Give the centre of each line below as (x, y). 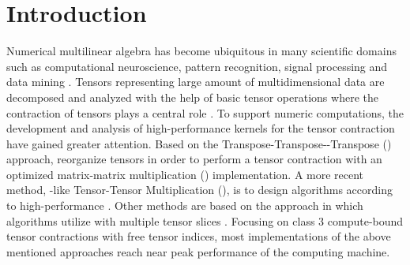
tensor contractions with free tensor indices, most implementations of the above (199, 236)
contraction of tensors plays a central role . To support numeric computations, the (205, 112)
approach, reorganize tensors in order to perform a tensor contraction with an (194, 159)
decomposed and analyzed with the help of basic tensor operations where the (192, 97)
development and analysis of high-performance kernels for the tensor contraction (201, 128)
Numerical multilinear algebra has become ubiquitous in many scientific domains (201, 51)
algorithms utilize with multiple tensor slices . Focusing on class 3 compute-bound (205, 220)
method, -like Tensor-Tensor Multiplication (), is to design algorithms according (200, 190)
